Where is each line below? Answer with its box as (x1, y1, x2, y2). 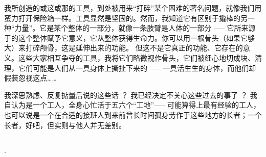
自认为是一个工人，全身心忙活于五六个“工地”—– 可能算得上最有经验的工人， (4, 99, 260, 110)
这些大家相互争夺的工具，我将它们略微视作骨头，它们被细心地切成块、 (18, 52, 255, 63)
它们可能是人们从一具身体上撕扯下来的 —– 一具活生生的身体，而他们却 (18, 62, 256, 73)
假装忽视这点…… (4, 72, 57, 83)
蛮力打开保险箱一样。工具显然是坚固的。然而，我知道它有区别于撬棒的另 (4, 12, 248, 23)
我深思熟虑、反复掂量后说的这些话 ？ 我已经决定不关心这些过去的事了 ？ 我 (4, 89, 257, 100)
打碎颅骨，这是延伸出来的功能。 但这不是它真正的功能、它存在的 (25, 42, 243, 53)
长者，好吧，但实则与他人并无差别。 (4, 119, 126, 130)
